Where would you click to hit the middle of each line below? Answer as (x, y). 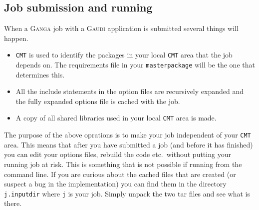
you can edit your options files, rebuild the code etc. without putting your (118, 154)
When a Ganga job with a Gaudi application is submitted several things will (121, 28)
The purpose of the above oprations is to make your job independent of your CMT (128, 135)
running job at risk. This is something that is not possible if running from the (123, 164)
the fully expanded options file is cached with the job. (98, 101)
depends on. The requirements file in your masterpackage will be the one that (135, 65)
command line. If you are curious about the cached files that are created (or (120, 174)
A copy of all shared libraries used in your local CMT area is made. (116, 118)
